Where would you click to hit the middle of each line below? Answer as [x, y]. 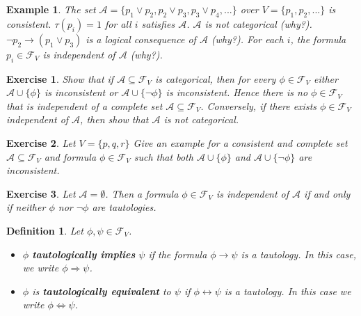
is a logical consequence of [141, 39]
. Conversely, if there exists [259, 105]
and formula [70, 156]
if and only [327, 193]
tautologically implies [84, 254]
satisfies [158, 23]
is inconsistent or [81, 92]
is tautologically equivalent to [102, 291]
